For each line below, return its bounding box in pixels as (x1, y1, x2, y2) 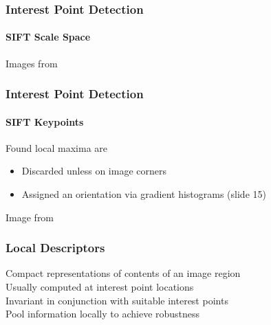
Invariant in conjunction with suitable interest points (6, 293, 228, 307)
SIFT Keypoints (6, 114, 84, 128)
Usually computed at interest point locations (6, 280, 194, 294)
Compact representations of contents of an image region (6, 266, 241, 280)
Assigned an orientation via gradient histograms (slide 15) (21, 187, 266, 201)
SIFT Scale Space (6, 30, 91, 44)
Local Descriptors (6, 239, 105, 256)
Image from (6, 210, 54, 224)
